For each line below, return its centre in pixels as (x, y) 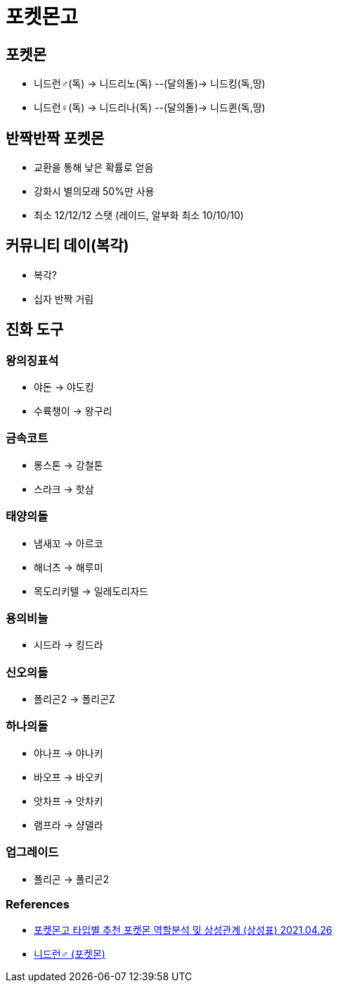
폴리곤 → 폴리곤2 (72, 879)
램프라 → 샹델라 (69, 825)
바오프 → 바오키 (69, 777)
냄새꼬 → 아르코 (69, 543)
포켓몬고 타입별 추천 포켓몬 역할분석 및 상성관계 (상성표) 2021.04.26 (183, 930)
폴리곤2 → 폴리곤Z (74, 699)
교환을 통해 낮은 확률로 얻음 (94, 168)
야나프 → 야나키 (69, 753)
